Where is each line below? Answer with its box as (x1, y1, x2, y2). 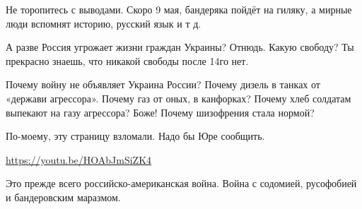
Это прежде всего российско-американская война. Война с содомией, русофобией (6, 176, 357, 191)
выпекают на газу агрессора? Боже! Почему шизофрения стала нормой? (6, 104, 315, 119)
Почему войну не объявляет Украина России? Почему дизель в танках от (6, 77, 320, 92)
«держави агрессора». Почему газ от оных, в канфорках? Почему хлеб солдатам (6, 90, 351, 105)
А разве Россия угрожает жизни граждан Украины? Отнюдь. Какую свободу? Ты (6, 40, 354, 54)
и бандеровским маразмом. (6, 189, 121, 204)
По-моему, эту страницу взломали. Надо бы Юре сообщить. (6, 129, 265, 143)
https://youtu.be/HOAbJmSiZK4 (6, 152, 152, 167)
